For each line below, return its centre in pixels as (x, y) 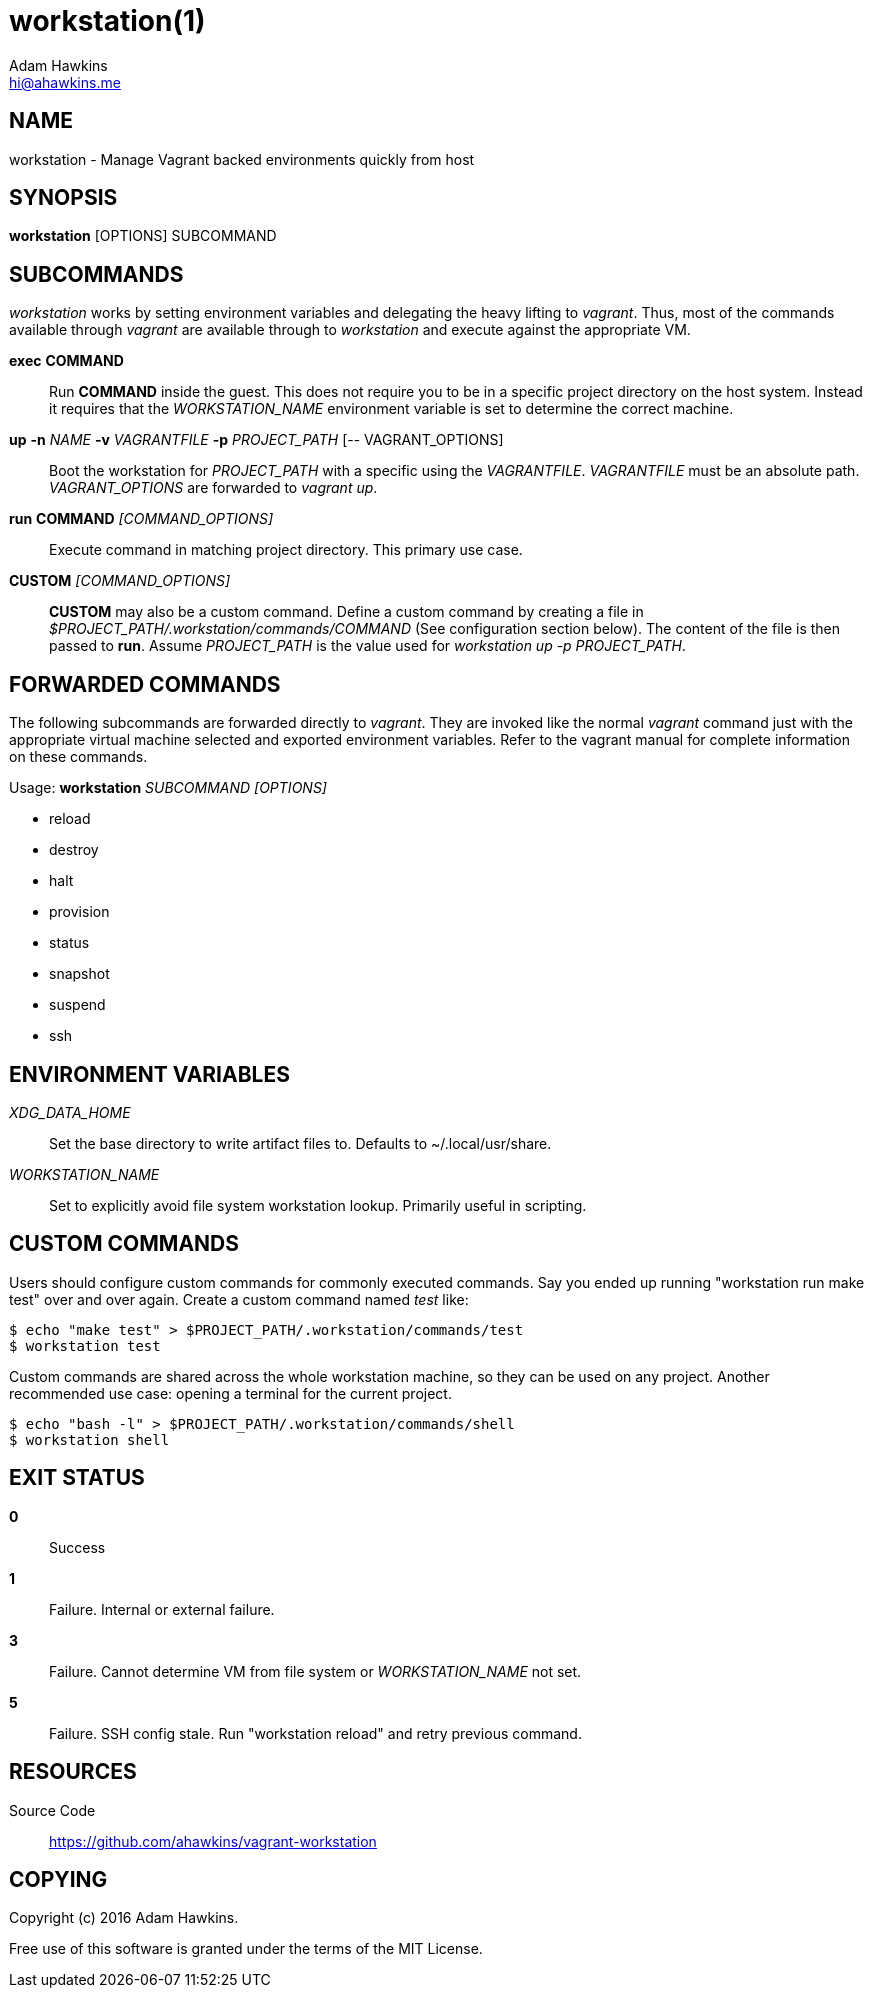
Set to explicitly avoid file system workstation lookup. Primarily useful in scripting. (318, 1205)
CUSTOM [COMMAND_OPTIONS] (120, 581)
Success (77, 1547)
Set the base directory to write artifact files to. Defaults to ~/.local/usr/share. (300, 1143)
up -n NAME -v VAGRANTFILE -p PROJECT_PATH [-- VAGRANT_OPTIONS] (256, 440)
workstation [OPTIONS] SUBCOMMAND (143, 236)
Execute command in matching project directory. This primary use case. (286, 550)
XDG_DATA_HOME (70, 1112)
